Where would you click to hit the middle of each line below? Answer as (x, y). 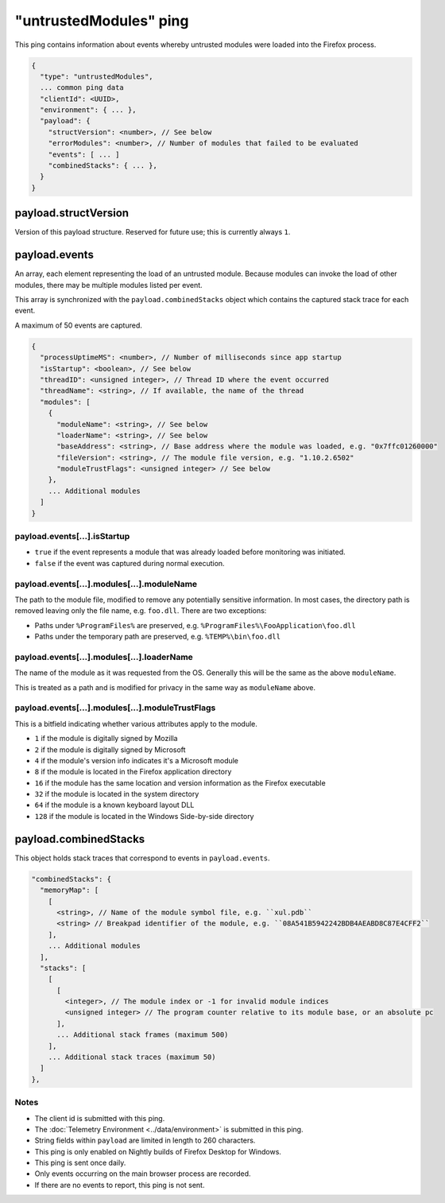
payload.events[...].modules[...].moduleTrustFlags (115, 708)
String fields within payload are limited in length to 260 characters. (145, 1140)
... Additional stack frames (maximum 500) (143, 1035)
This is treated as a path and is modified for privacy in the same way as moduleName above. (165, 687)
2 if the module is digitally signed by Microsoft (110, 749)
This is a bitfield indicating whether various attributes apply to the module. (136, 724)
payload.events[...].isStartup (72, 536)
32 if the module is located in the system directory (117, 794)
